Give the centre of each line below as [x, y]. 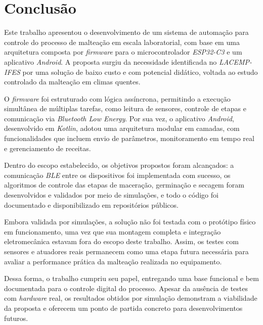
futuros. [16, 318]
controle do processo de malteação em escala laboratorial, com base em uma [122, 42]
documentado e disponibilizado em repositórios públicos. [91, 204]
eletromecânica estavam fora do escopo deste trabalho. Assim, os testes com [121, 241]
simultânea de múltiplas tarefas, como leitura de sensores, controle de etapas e [125, 108]
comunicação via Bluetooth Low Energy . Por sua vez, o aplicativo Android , [119, 118]
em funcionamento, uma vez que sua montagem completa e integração [113, 231]
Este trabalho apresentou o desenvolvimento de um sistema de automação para [126, 32]
